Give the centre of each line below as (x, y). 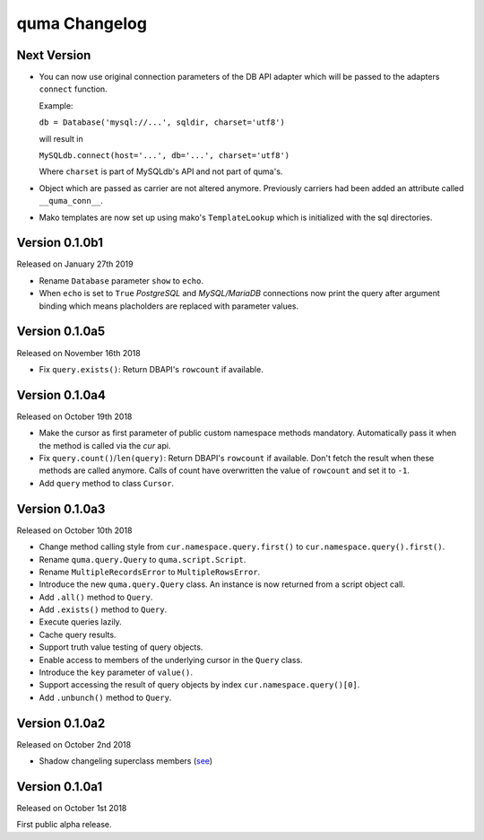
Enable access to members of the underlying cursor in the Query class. (171, 660)
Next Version (54, 55)
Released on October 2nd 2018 (74, 744)
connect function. (73, 89)
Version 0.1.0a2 (61, 723)
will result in (61, 138)
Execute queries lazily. (81, 622)
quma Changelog (82, 23)
